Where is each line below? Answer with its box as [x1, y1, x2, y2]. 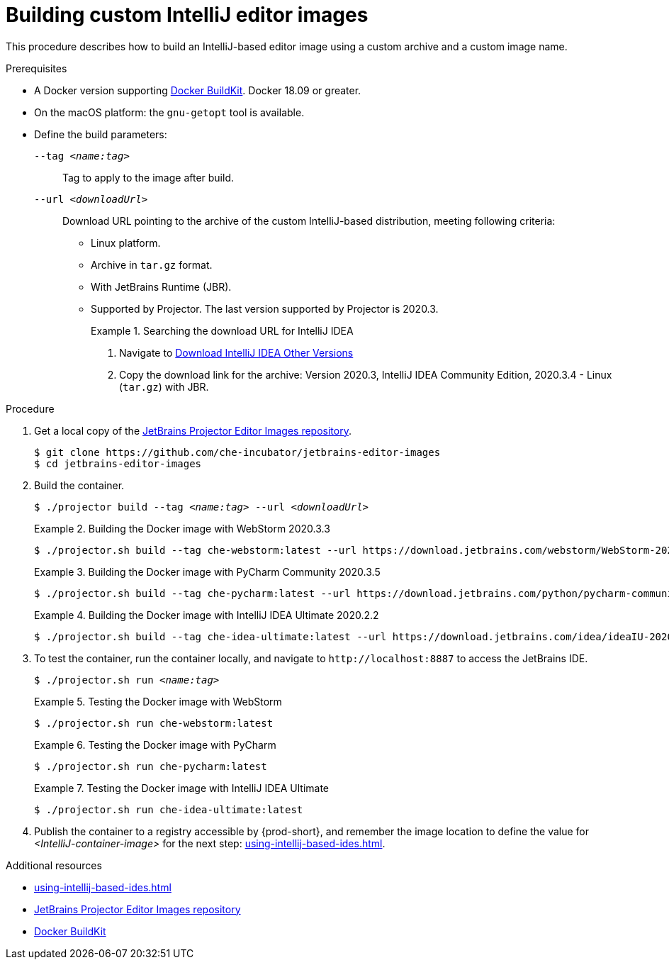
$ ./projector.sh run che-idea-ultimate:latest [34, 803, 303, 815]
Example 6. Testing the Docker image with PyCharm [34, 738, 276, 751]
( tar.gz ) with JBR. [119, 380, 209, 393]
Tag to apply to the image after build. [62, 171, 234, 184]
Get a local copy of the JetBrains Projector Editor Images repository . [34, 424, 352, 437]
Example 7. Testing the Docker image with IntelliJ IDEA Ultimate [34, 781, 330, 794]
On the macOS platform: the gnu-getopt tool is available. [34, 106, 305, 118]
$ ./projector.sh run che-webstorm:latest [34, 717, 274, 729]
